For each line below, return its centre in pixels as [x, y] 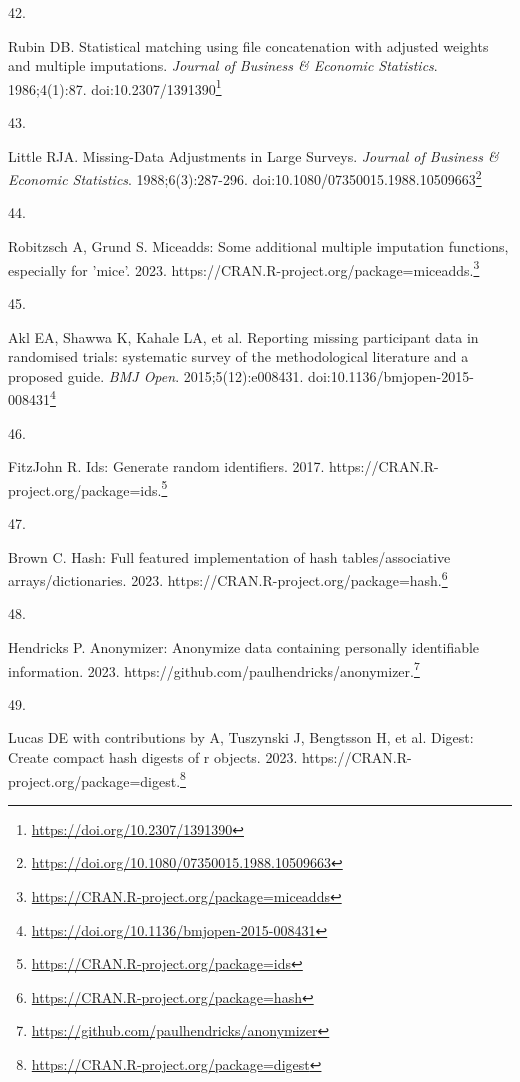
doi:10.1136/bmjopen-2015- [391, 375]
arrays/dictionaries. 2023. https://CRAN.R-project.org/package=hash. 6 [228, 578]
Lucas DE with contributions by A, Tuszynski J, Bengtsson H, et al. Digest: [241, 737]
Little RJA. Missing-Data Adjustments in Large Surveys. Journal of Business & [253, 155]
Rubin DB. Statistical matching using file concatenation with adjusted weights [248, 45]
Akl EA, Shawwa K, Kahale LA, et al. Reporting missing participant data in [243, 336]
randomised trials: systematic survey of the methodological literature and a [238, 356]
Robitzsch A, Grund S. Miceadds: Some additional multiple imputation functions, [258, 246]
